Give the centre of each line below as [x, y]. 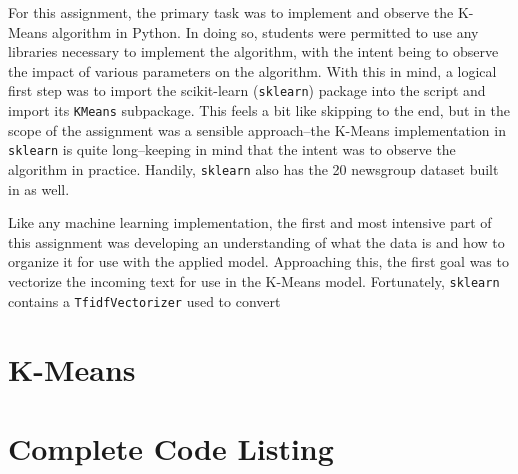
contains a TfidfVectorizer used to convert [144, 300]
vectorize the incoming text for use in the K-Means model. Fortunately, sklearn [254, 280]
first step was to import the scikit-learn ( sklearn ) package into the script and [247, 90]
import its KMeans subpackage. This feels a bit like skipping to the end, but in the [259, 110]
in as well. [39, 188]
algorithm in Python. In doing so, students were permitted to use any [265, 31]
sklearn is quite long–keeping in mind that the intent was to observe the [232, 149]
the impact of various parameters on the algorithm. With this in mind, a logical [252, 70]
